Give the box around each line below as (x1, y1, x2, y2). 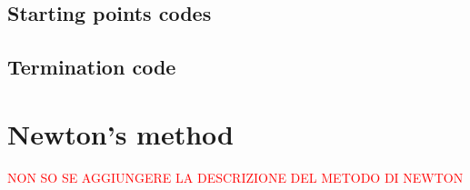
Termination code (7, 53, 176, 81)
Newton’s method (7, 115, 234, 152)
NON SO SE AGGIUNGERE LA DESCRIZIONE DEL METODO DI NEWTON (7, 167, 464, 186)
